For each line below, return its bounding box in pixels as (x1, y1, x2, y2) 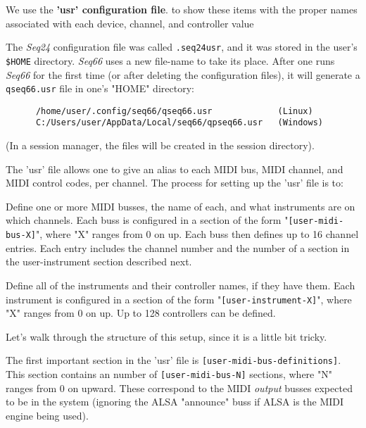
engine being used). (6, 408, 89, 422)
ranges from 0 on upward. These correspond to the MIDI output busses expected (6, 380, 353, 395)
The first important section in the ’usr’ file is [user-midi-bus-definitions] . (6, 353, 341, 367)
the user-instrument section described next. (6, 254, 192, 269)
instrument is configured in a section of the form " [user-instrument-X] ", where (6, 291, 352, 306)
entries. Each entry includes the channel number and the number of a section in (6, 240, 350, 255)
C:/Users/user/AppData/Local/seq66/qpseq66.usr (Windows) (35, 118, 324, 128)
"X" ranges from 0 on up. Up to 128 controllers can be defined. (6, 306, 276, 320)
